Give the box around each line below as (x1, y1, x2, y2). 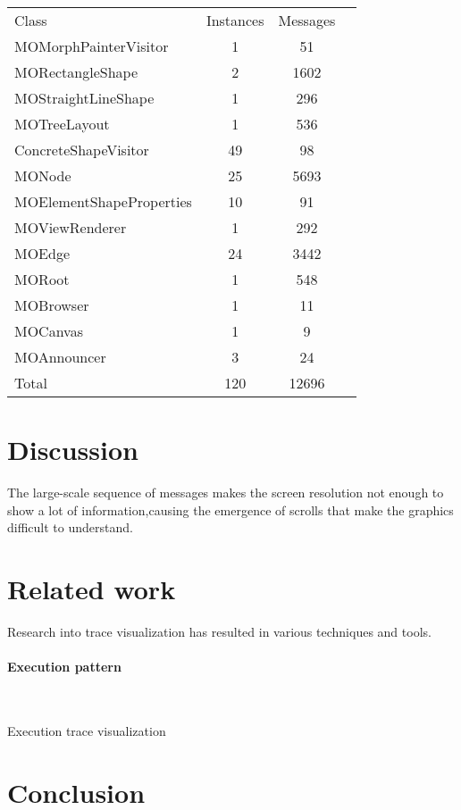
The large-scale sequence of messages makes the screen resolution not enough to (7, 483, 444, 502)
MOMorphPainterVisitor (14, 36, 169, 56)
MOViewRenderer (14, 217, 127, 238)
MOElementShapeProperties (14, 191, 192, 212)
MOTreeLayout (14, 113, 110, 134)
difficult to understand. (7, 518, 133, 537)
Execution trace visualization (7, 722, 166, 740)
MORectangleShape (14, 62, 138, 82)
